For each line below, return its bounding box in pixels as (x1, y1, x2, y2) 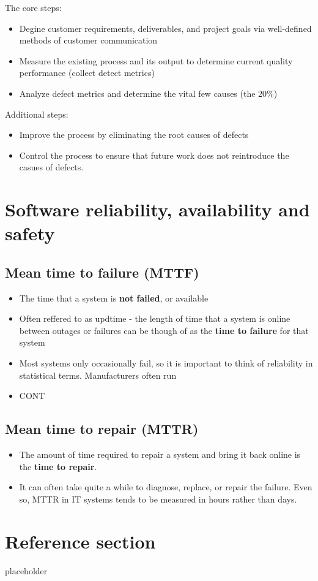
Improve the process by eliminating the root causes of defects (19, 128, 249, 141)
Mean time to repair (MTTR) (5, 419, 199, 438)
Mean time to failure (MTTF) (5, 262, 199, 281)
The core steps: (5, 1, 62, 13)
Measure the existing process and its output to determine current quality (19, 54, 293, 67)
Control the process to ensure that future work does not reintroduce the (19, 148, 289, 161)
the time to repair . (19, 460, 97, 473)
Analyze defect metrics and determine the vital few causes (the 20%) (19, 86, 278, 99)
